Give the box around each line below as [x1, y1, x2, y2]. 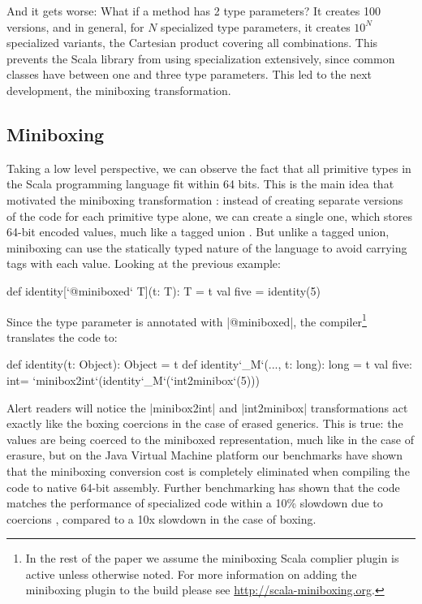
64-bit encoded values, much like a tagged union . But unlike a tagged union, [6, 223, 390, 240]
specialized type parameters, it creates [161, 18, 351, 35]
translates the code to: [6, 328, 118, 345]
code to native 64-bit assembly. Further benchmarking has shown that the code [6, 478, 400, 495]
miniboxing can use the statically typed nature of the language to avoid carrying [6, 239, 407, 256]
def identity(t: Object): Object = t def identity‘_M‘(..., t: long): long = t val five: [6, 356, 412, 373]
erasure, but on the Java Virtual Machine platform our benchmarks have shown [6, 447, 403, 464]
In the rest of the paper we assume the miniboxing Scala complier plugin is [25, 550, 399, 567]
